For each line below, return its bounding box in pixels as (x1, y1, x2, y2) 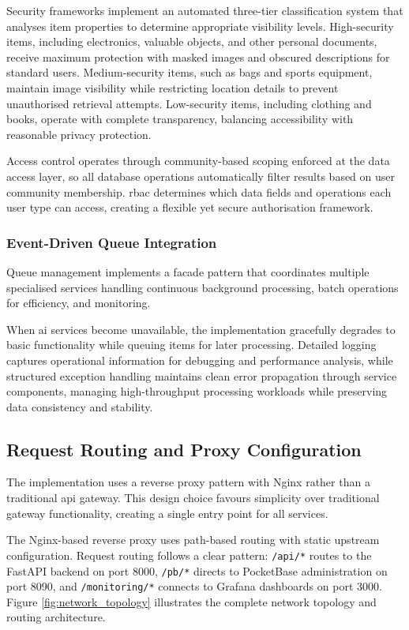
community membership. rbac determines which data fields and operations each (6, 183, 392, 200)
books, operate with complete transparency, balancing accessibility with (6, 111, 354, 127)
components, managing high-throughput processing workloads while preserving (6, 383, 388, 399)
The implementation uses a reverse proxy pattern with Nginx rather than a (6, 474, 370, 490)
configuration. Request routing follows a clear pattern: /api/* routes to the (6, 546, 372, 563)
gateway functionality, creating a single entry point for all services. (6, 504, 328, 521)
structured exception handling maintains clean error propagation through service (6, 367, 397, 384)
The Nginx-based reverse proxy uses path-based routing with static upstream (6, 531, 380, 548)
